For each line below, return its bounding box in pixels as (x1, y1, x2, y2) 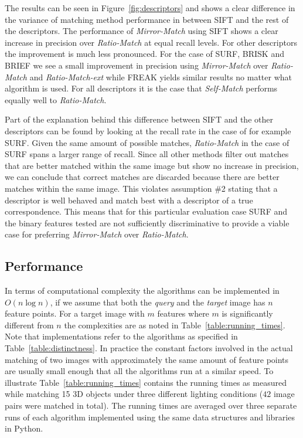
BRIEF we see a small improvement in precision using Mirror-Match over (5, 59, 268, 71)
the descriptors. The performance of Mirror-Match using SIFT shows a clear (5, 25, 278, 37)
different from (5, 318, 54, 331)
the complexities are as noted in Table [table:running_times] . (64, 318, 285, 331)
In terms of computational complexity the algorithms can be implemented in (5, 284, 280, 297)
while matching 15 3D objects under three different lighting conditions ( (5, 388, 263, 400)
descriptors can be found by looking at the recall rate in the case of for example (5, 124, 291, 137)
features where (157, 307, 209, 320)
